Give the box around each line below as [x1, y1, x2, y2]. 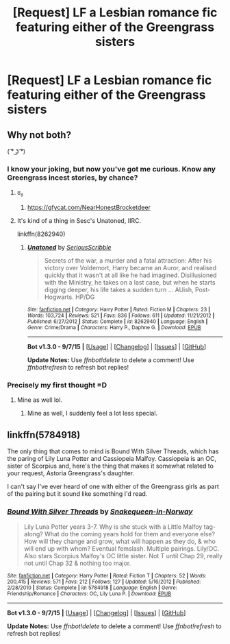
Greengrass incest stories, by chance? [7, 173, 138, 182]
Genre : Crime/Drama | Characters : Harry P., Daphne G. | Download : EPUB [27, 324, 201, 331]
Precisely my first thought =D [7, 381, 107, 390]
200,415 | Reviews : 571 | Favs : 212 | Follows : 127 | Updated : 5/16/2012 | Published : [7, 578, 201, 585]
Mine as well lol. [16, 396, 63, 404]
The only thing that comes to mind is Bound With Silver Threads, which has [7, 447, 219, 455]
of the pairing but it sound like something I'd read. [7, 490, 148, 498]
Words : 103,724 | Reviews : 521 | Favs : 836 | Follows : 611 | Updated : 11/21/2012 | [27, 312, 215, 320]
